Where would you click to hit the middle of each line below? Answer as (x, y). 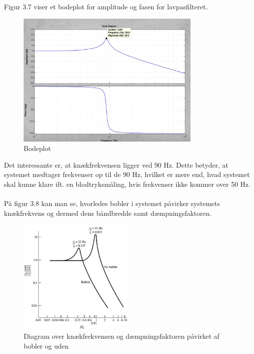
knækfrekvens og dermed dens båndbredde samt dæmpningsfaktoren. (108, 213)
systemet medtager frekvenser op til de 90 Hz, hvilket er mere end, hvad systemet (127, 174)
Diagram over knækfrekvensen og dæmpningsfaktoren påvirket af (122, 336)
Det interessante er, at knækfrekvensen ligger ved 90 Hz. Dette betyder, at (116, 164)
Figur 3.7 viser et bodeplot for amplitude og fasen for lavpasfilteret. (106, 6)
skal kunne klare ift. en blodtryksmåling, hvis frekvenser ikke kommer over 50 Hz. (127, 184)
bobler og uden (46, 345)
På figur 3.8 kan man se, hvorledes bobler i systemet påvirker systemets (112, 203)
